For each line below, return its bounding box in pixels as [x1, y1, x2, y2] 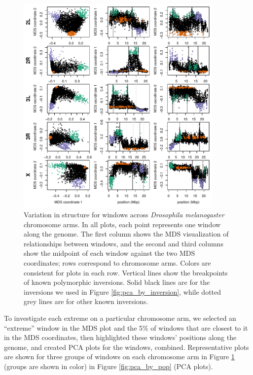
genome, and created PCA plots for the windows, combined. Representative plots [4, 341, 249, 352]
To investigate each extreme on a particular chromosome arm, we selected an [4, 312, 236, 323]
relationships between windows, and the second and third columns [24, 238, 223, 248]
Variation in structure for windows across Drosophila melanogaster [24, 209, 224, 219]
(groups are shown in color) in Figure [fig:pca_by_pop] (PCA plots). [4, 361, 213, 371]
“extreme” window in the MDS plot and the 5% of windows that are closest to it [4, 322, 248, 333]
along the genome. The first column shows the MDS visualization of [24, 229, 229, 239]
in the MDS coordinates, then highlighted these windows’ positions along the [4, 332, 237, 342]
